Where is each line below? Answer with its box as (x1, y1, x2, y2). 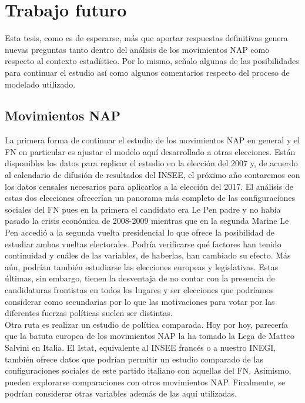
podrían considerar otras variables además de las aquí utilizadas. (5, 387, 237, 399)
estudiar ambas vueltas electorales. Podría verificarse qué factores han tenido (5, 237, 281, 250)
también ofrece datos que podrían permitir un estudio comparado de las (5, 352, 263, 365)
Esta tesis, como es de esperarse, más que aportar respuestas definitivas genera (5, 32, 288, 44)
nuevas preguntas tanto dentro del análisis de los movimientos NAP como (5, 43, 270, 55)
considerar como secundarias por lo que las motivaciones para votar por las (5, 295, 275, 307)
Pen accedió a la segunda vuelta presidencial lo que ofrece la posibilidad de (5, 226, 275, 239)
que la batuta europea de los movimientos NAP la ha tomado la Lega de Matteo (5, 330, 294, 342)
